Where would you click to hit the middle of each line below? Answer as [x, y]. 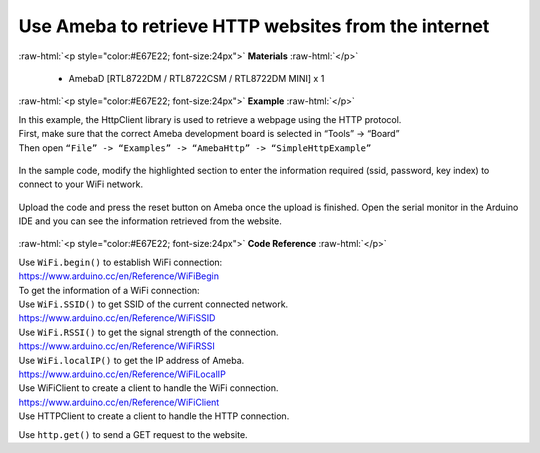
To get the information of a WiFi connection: [109, 290]
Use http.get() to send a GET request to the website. [133, 434]
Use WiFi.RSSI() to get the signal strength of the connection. [148, 332]
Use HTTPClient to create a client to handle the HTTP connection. [154, 416]
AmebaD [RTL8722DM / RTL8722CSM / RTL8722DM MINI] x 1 [196, 78]
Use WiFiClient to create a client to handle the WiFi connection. [148, 388]
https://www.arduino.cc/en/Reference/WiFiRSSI [116, 346]
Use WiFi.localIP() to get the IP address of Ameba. [131, 360]
